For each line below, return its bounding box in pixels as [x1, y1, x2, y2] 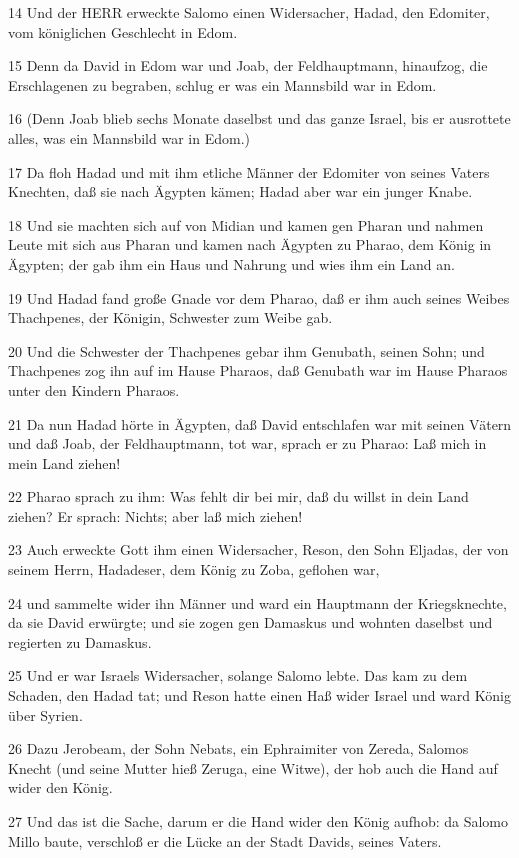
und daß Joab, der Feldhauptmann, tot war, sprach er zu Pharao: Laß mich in [8, 433, 487, 454]
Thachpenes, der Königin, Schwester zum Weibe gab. [8, 307, 333, 328]
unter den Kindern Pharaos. [8, 379, 180, 400]
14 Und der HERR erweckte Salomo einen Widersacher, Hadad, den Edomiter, [8, 2, 490, 22]
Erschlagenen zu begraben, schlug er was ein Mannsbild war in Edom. [8, 74, 437, 95]
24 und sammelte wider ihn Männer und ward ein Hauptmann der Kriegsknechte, [8, 592, 507, 613]
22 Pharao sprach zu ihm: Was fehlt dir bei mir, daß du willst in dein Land [8, 486, 469, 507]
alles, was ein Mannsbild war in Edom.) [8, 127, 250, 148]
